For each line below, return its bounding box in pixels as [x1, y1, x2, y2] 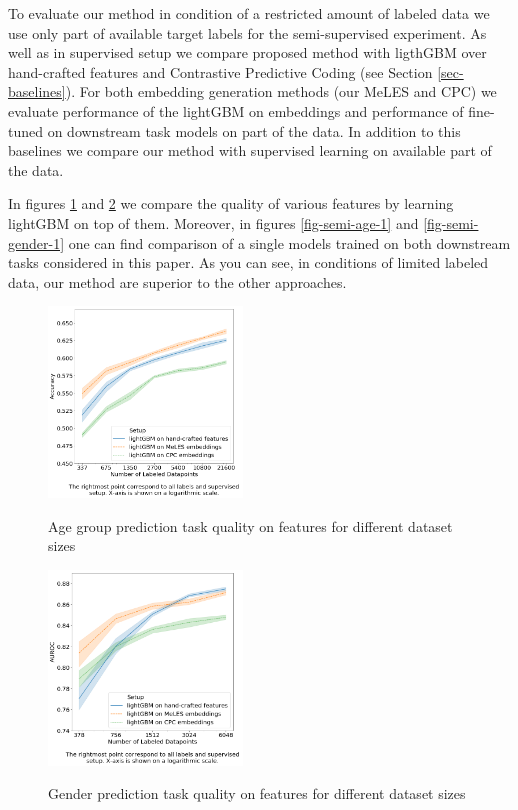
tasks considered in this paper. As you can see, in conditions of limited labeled [8, 252, 489, 273]
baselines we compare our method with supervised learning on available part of [8, 140, 492, 161]
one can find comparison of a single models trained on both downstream [68, 232, 511, 253]
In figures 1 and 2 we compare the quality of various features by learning [8, 193, 454, 214]
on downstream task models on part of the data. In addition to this [47, 120, 461, 141]
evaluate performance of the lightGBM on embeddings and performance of [8, 100, 464, 121]
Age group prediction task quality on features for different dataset [48, 515, 453, 536]
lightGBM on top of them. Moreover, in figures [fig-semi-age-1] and [8, 212, 419, 233]
